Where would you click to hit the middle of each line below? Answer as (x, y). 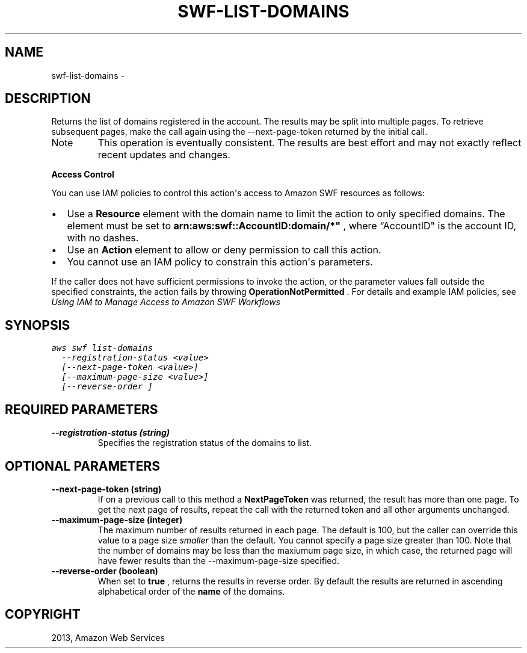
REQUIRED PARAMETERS (82, 409)
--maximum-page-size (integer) (117, 519)
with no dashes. (103, 238)
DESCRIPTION (48, 99)
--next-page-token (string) (106, 489)
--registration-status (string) (111, 433)
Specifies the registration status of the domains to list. (205, 443)
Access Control (83, 175)
